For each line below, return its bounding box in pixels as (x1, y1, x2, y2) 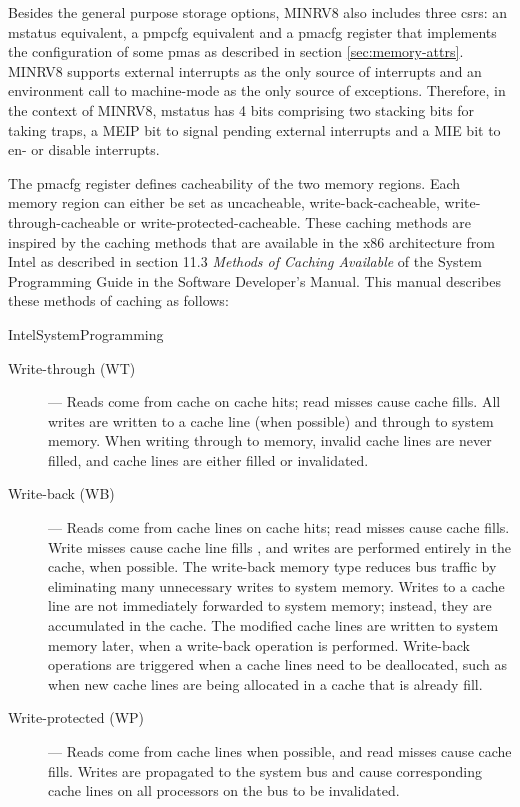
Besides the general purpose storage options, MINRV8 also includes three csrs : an (8, 2, 508, 22)
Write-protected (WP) (8, 707, 145, 728)
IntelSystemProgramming (8, 323, 164, 344)
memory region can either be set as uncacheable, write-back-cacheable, (8, 192, 440, 213)
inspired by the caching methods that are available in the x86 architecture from (8, 231, 495, 252)
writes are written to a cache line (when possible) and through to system (48, 410, 494, 431)
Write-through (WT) (8, 357, 136, 378)
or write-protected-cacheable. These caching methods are (123, 211, 472, 232)
